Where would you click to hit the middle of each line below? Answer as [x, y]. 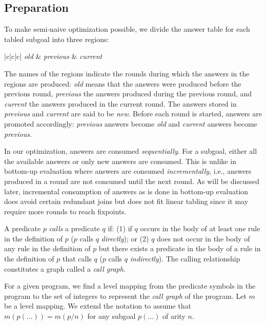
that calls [77, 259]
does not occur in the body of [203, 238]
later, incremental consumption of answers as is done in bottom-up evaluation [126, 191]
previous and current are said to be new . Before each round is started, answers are [133, 114]
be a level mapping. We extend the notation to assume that [98, 306]
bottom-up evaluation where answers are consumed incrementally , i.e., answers [128, 171]
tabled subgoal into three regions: [57, 39]
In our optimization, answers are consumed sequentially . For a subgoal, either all [131, 151]
